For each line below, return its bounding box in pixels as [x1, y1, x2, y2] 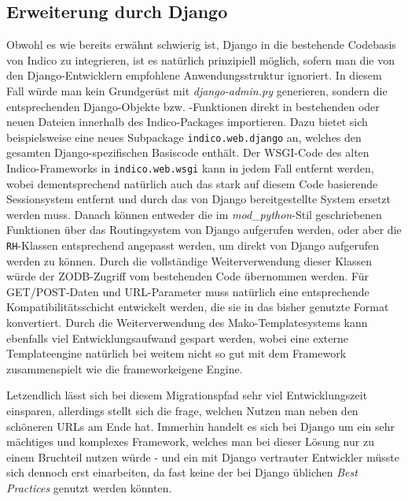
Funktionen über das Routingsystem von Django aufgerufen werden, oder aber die [6, 221, 402, 238]
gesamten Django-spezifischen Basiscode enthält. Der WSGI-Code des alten [6, 144, 369, 161]
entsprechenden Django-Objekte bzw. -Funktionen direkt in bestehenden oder [6, 98, 380, 114]
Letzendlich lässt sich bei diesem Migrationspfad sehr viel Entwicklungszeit [6, 387, 368, 403]
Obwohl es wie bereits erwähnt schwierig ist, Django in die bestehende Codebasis [6, 36, 396, 53]
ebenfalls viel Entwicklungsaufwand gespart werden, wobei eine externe [6, 329, 348, 346]
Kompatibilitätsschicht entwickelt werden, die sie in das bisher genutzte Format [6, 299, 389, 315]
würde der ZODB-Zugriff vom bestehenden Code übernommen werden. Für [6, 268, 369, 284]
